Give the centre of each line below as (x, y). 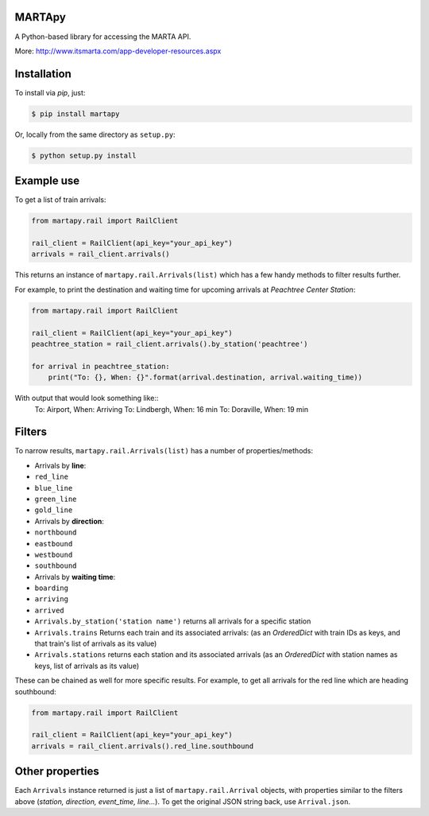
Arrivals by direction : (70, 521)
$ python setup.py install (84, 155)
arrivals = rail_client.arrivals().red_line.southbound (143, 746)
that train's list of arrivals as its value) (96, 643)
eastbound (54, 544)
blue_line (54, 488)
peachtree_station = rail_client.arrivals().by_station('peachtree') (170, 344)
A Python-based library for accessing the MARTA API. (103, 37)
